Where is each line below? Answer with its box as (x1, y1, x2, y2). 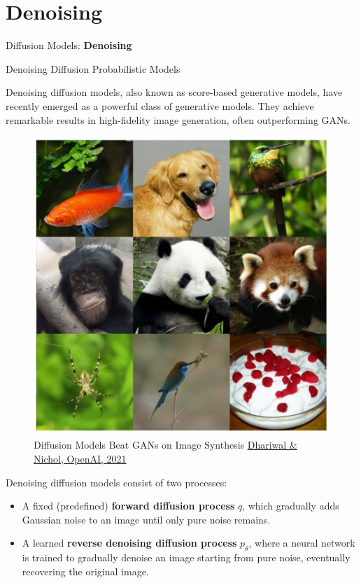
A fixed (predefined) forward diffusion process (22, 498, 235, 513)
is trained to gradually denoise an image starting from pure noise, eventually (22, 550, 351, 565)
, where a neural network (248, 535, 355, 550)
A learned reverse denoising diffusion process (22, 535, 237, 550)
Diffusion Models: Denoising (6, 38, 132, 52)
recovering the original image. (22, 563, 149, 578)
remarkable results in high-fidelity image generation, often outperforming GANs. (6, 112, 351, 127)
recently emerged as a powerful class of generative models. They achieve (6, 98, 314, 113)
